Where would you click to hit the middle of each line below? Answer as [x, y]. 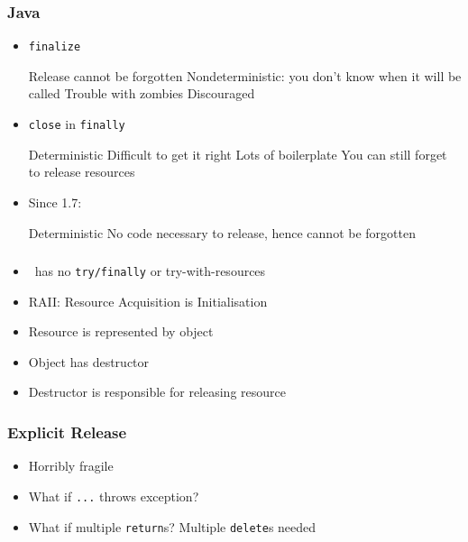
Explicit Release [67, 432]
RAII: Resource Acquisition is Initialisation [148, 301]
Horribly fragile [71, 466]
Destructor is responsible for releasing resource [157, 392]
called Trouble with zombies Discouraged [142, 93]
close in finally [77, 124]
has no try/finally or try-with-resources [150, 271]
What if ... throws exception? [114, 496]
